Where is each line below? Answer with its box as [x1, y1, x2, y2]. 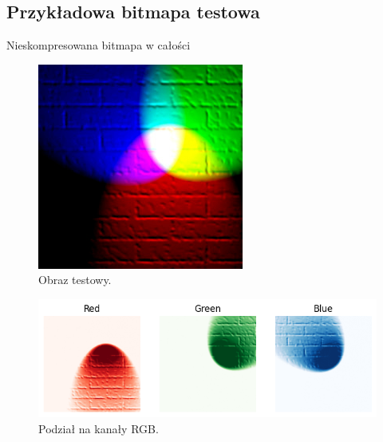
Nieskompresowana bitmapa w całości [6, 37, 191, 53]
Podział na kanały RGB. [38, 420, 159, 436]
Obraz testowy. [38, 271, 112, 288]
